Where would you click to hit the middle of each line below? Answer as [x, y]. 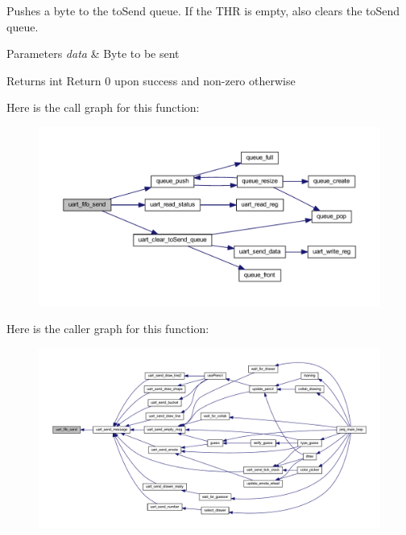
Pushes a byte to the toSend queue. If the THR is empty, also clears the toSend [203, 10]
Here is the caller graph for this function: [108, 329]
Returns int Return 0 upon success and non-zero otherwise [151, 80]
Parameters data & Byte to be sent [93, 53]
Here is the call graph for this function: [103, 107]
